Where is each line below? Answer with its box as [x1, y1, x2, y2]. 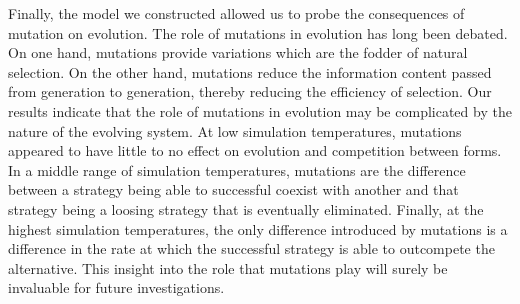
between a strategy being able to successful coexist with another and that [8, 179, 459, 200]
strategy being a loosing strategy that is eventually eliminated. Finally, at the [8, 198, 484, 219]
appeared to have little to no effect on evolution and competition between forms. [8, 140, 502, 161]
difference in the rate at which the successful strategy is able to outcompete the [8, 238, 495, 259]
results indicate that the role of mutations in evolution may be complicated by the [8, 100, 512, 121]
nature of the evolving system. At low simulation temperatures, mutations [8, 120, 462, 141]
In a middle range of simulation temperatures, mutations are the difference [8, 159, 466, 180]
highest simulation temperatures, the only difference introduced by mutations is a [8, 218, 508, 239]
